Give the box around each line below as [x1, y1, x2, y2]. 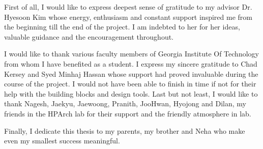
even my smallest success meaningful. [4, 135, 120, 146]
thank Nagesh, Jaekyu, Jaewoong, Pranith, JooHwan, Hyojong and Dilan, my [4, 98, 246, 109]
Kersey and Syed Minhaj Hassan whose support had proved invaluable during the [4, 68, 258, 79]
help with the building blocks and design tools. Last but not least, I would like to [4, 88, 258, 99]
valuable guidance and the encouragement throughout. [4, 31, 174, 42]
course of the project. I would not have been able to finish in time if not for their [4, 78, 256, 89]
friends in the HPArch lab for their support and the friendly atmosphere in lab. [4, 108, 251, 118]
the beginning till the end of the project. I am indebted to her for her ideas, [4, 21, 240, 32]
